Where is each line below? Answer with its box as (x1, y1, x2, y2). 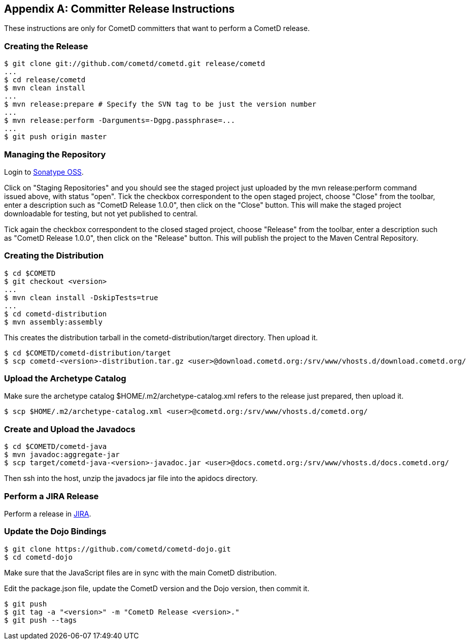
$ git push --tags (4, 616, 77, 624)
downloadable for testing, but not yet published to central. (4, 209, 198, 218)
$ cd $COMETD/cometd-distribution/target (4, 348, 171, 357)
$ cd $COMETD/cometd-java (4, 442, 107, 451)
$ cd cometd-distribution (4, 309, 107, 318)
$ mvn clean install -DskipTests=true (4, 293, 158, 302)
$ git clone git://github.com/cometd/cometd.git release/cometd (4, 59, 265, 68)
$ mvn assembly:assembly (4, 317, 103, 326)
